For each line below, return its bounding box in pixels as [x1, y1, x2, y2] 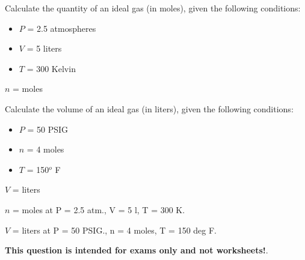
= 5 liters [26, 42, 62, 55]
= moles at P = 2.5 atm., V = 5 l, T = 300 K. [13, 203, 185, 216]
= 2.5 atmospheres [27, 22, 96, 34]
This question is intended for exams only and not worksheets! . [5, 244, 268, 256]
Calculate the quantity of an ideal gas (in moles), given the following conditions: [5, 2, 301, 14]
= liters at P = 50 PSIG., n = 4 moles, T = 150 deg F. [12, 223, 217, 236]
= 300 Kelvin [26, 62, 76, 74]
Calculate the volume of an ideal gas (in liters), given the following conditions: [5, 102, 294, 115]
